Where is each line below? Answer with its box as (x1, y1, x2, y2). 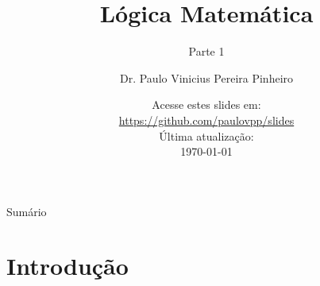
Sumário (6, 203, 47, 219)
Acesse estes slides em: (152, 96, 261, 113)
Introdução (6, 249, 129, 282)
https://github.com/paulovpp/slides (118, 111, 295, 128)
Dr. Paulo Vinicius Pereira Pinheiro (119, 69, 294, 86)
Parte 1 (188, 43, 225, 60)
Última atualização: (159, 127, 254, 144)
